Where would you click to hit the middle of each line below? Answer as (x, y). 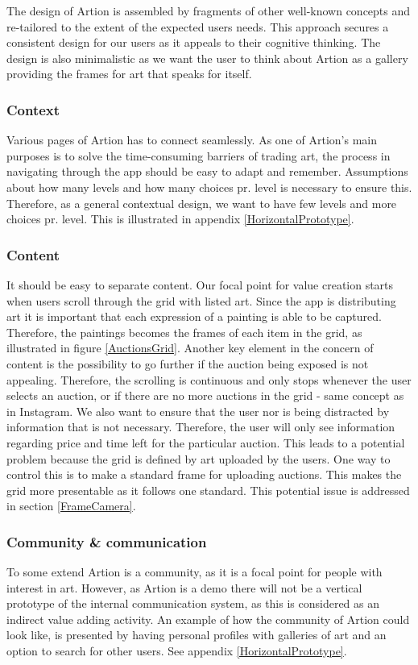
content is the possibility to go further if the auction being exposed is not (188, 363)
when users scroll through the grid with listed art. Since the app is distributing (201, 300)
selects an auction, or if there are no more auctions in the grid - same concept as (205, 395)
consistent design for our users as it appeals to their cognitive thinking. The (194, 42)
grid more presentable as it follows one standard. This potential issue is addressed (208, 490)
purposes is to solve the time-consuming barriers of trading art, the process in (199, 155)
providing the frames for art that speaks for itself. (129, 74)
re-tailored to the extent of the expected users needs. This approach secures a (198, 26)
